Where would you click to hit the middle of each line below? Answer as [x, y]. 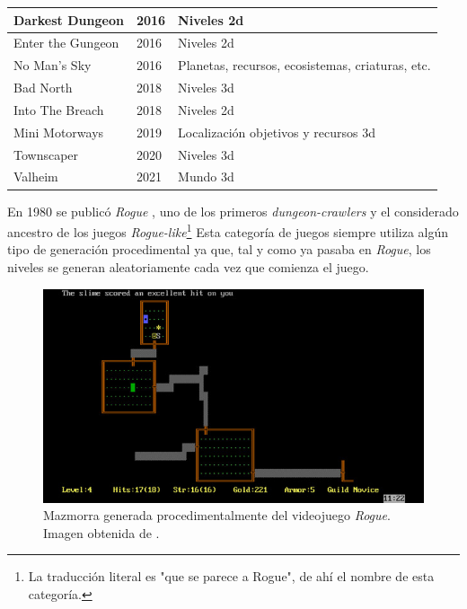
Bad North [43, 88]
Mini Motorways [59, 132]
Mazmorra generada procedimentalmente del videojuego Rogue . [217, 515]
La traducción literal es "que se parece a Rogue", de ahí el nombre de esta [231, 576]
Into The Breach [59, 109]
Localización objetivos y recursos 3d [277, 132]
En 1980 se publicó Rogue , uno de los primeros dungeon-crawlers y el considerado [233, 211]
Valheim [36, 177]
